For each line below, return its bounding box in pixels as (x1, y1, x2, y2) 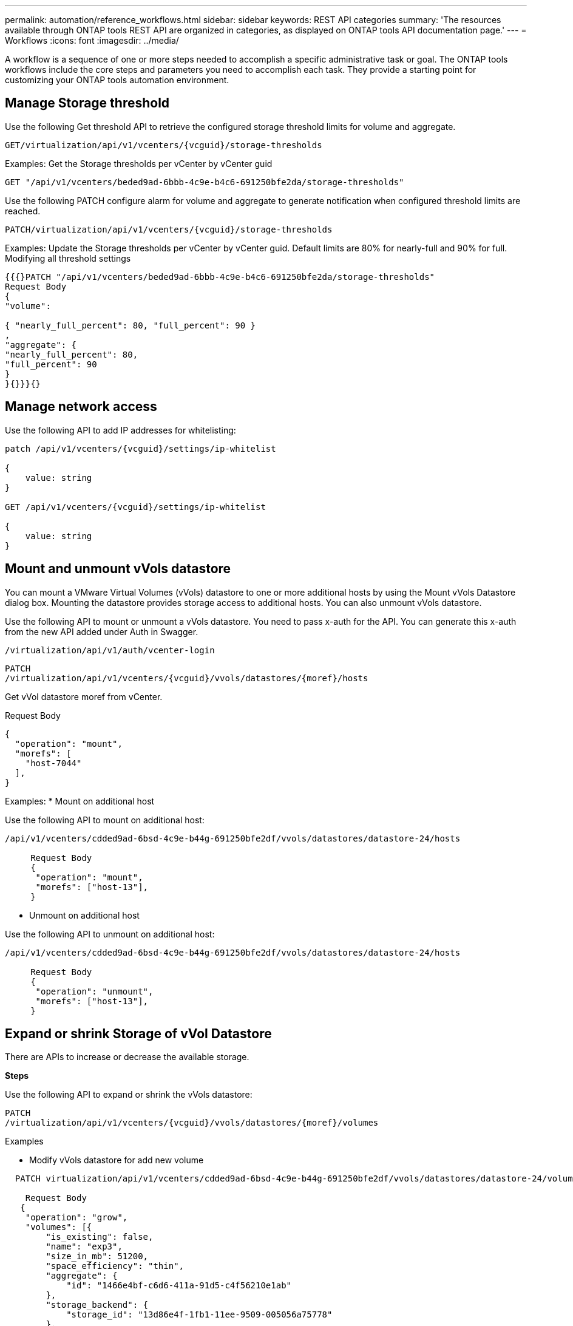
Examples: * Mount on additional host (5, 795, 155, 806)
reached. (5, 205, 41, 216)
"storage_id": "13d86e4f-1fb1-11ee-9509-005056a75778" (66, 1310, 333, 1320)
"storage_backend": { (46, 1300, 149, 1310)
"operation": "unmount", (35, 986, 154, 996)
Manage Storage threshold (5, 95, 170, 111)
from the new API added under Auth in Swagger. (5, 626, 198, 637)
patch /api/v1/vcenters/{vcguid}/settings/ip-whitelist (5, 443, 276, 454)
